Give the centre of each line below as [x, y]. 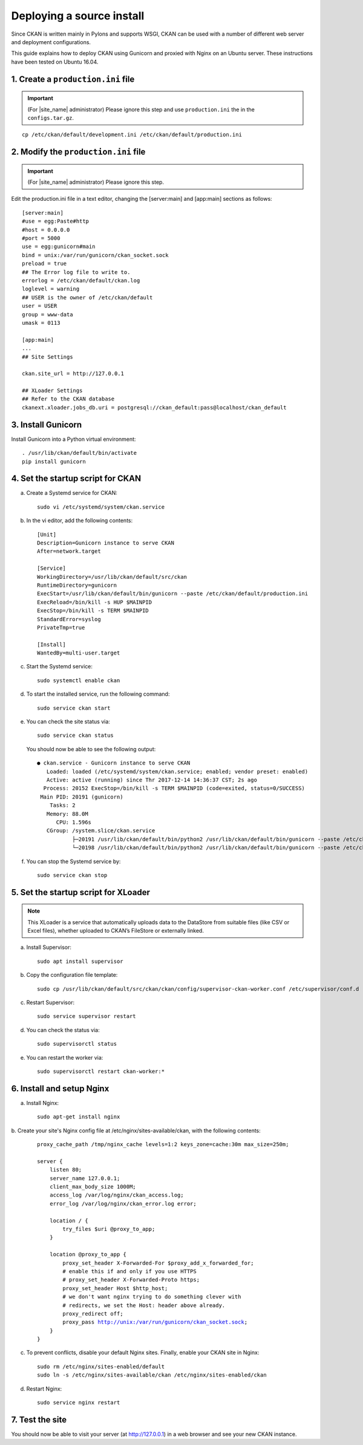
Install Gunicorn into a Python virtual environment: [74, 439]
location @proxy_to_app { [88, 1254]
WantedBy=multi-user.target [79, 653]
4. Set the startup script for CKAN [76, 479]
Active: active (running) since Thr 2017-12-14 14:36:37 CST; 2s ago [152, 780]
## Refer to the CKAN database [68, 399]
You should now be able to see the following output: [91, 749]
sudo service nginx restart [79, 1403]
